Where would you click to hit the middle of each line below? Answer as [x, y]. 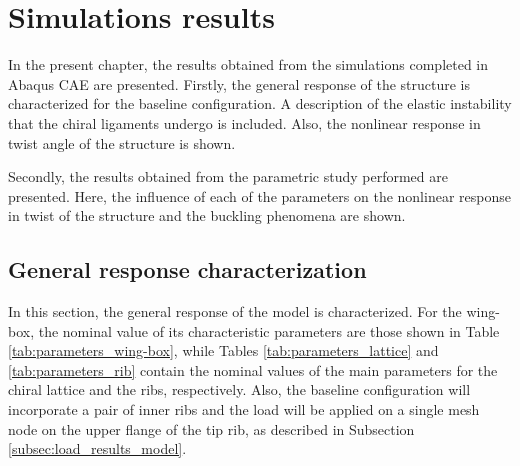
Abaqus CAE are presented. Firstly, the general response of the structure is [239, 83]
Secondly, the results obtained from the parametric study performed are [228, 176]
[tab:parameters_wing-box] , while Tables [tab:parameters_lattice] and [223, 350]
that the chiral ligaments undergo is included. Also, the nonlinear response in [244, 122]
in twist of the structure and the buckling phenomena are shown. [207, 215]
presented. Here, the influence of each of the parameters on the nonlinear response [259, 195]
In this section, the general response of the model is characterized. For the [235, 311]
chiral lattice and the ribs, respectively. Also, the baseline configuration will [239, 389]
